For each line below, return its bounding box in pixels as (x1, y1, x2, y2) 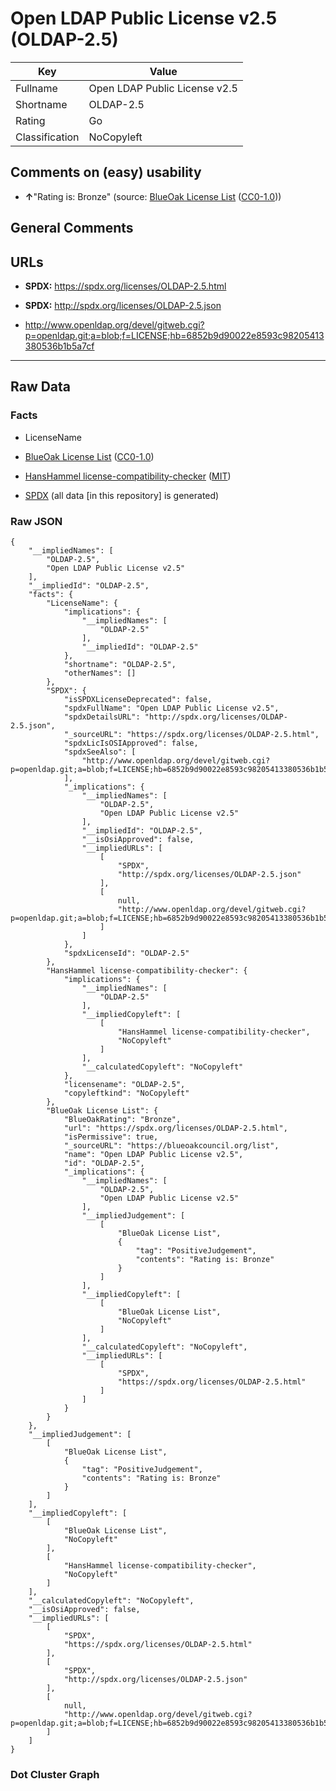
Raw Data (10, 378, 72, 396)
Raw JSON (10, 514, 63, 528)
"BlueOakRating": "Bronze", (63, 1114, 182, 1124)
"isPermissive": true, (63, 1132, 159, 1142)
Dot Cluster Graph (10, 1767, 100, 1781)
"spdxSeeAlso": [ (63, 747, 137, 757)
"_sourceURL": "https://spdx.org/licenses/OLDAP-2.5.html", (63, 729, 320, 739)
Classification (15, 130, 80, 144)
